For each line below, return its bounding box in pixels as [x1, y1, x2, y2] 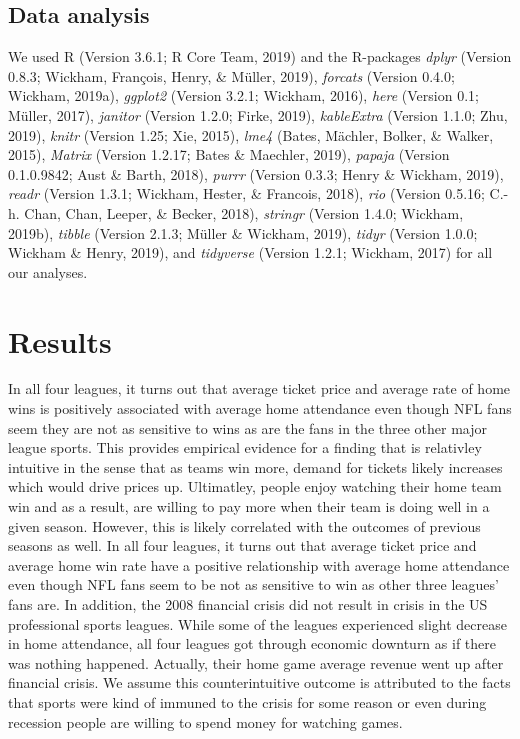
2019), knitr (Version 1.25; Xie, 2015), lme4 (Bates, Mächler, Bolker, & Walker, [8, 124, 494, 145]
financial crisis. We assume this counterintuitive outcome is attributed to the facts [8, 672, 511, 693]
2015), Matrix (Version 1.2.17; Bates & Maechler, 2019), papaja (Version [8, 144, 450, 165]
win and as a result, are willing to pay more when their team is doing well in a [8, 496, 490, 517]
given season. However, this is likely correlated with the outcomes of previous [8, 515, 481, 536]
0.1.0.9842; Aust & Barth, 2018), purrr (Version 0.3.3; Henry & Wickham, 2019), [8, 163, 504, 184]
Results [8, 320, 112, 361]
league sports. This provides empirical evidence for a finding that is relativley [8, 437, 482, 458]
